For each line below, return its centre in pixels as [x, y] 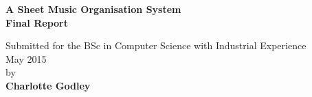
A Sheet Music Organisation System [93, 9]
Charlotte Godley [48, 85]
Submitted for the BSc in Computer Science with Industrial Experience [156, 45]
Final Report [37, 22]
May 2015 [26, 58]
